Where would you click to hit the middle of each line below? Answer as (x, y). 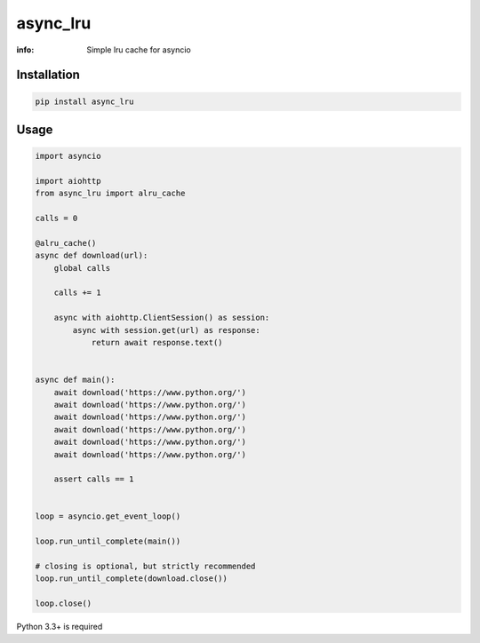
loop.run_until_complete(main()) (108, 541)
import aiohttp (68, 181)
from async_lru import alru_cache (110, 194)
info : (25, 50)
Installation (48, 75)
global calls (82, 268)
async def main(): (75, 380)
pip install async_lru (84, 101)
